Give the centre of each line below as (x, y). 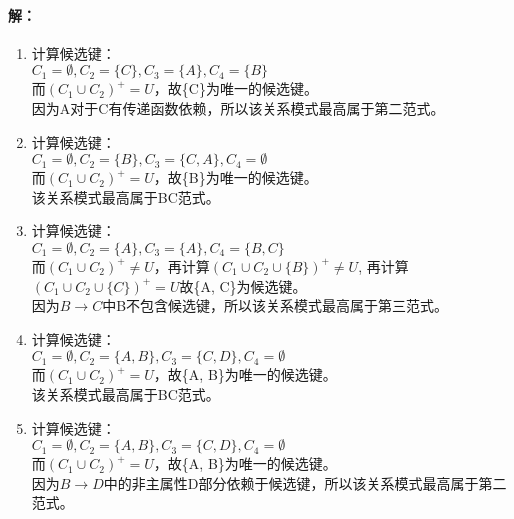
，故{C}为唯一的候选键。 (235, 88)
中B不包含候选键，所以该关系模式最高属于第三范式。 (275, 305)
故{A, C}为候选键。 (243, 285)
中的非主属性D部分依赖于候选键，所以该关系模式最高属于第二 (305, 482)
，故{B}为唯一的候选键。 (235, 177)
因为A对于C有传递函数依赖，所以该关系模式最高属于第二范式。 (238, 107)
